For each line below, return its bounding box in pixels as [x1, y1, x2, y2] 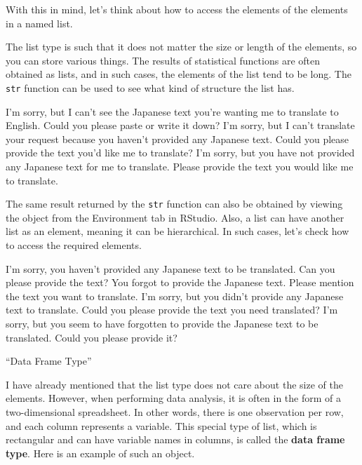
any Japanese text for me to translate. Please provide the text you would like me [6, 159, 354, 173]
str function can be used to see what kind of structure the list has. [6, 80, 295, 95]
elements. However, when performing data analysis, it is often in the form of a [6, 391, 342, 405]
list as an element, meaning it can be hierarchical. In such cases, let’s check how [6, 224, 349, 238]
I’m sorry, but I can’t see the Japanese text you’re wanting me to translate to [6, 104, 339, 119]
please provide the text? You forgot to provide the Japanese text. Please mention [6, 275, 354, 290]
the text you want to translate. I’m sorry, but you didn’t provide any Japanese [6, 288, 344, 303]
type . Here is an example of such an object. [6, 445, 195, 460]
